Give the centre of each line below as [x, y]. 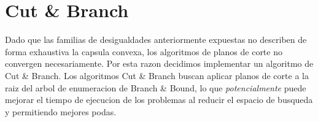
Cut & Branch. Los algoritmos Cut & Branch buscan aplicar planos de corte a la [157, 75]
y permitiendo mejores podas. [61, 111]
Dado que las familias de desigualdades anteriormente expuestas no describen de [156, 40]
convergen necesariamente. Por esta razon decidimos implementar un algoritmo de [159, 63]
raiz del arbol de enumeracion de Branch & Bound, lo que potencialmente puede [156, 87]
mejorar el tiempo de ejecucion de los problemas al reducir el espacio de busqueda [159, 100]
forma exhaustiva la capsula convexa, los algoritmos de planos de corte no [144, 51]
